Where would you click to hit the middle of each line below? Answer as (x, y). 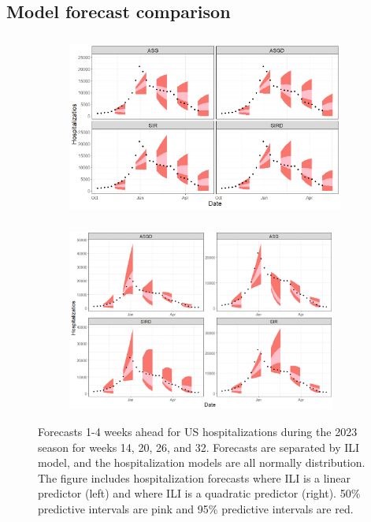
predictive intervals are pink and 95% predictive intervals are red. (196, 508)
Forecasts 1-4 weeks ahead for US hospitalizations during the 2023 (198, 431)
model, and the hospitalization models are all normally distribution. (202, 462)
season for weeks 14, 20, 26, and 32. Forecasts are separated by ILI (199, 447)
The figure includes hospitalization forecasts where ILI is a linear (194, 477)
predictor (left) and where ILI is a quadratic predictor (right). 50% (199, 493)
